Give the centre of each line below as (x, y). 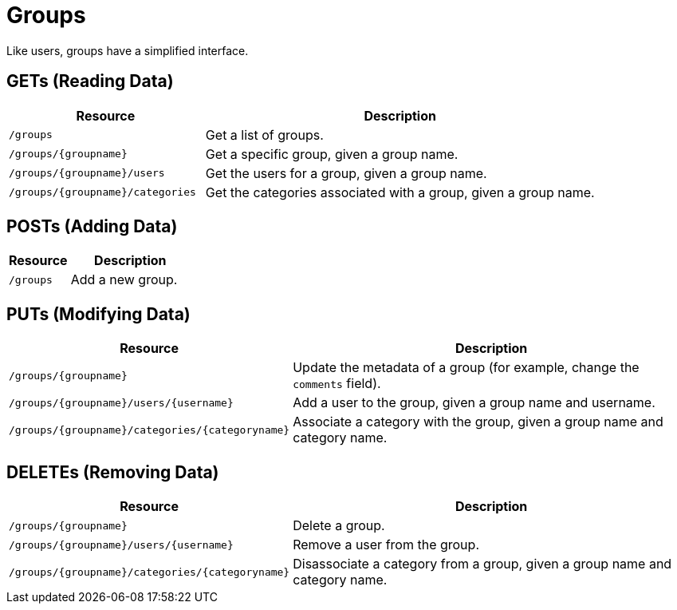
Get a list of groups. (264, 135)
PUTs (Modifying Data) (98, 314)
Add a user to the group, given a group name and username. (474, 403)
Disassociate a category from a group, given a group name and (482, 564)
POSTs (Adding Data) (92, 227)
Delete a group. (339, 526)
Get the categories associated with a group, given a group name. (400, 192)
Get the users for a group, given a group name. (346, 173)
